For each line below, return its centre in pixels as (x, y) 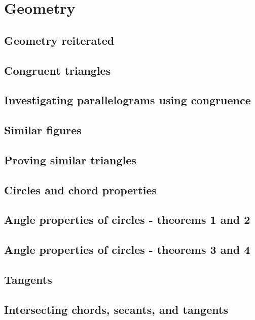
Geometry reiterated (59, 40)
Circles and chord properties (81, 190)
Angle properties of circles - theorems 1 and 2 (127, 220)
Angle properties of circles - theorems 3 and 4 (127, 250)
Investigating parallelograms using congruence (128, 100)
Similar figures (43, 130)
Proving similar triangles (70, 159)
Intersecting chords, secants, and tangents (116, 309)
